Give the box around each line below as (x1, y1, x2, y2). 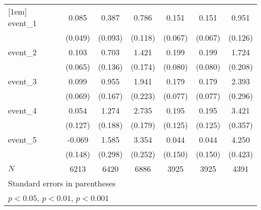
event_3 (8, 75, 37, 87)
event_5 (8, 134, 37, 145)
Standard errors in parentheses (8, 177, 116, 189)
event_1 (8, 17, 37, 29)
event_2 (8, 46, 37, 58)
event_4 (8, 104, 37, 116)
